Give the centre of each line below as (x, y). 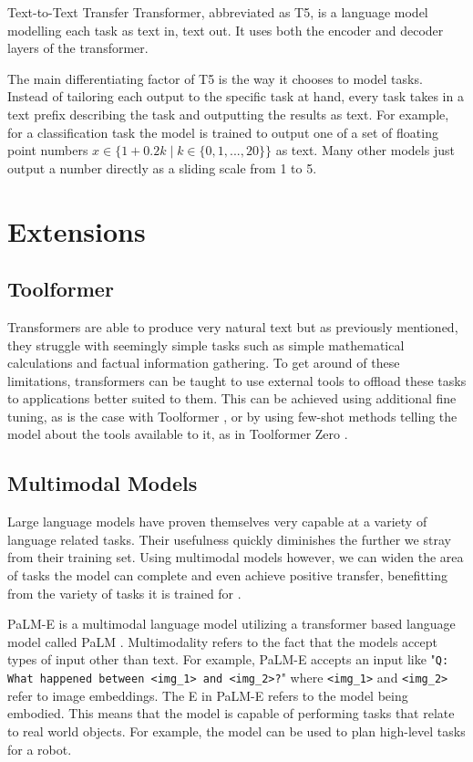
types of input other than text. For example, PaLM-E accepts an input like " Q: (228, 659)
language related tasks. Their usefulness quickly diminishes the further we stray (229, 539)
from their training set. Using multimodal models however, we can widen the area (236, 557)
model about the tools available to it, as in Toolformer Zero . (178, 434)
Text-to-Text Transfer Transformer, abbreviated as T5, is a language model (218, 12)
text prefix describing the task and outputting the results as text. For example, (228, 114)
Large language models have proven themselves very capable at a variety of (217, 522)
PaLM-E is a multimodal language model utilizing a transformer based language (231, 624)
